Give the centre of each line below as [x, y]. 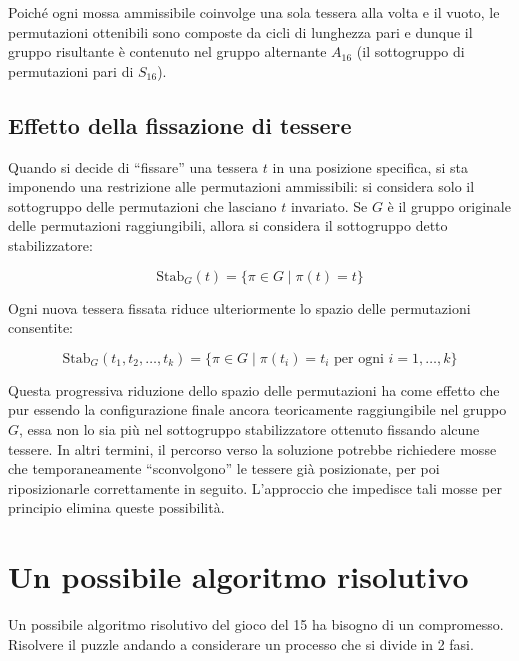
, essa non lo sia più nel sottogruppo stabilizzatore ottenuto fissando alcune [249, 428]
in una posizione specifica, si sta [370, 166]
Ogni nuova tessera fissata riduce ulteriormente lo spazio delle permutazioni [239, 307]
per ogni [359, 358]
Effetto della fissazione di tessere [180, 124]
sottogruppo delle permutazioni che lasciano [142, 205]
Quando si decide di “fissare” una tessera [133, 166]
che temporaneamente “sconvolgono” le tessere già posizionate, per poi [224, 468]
